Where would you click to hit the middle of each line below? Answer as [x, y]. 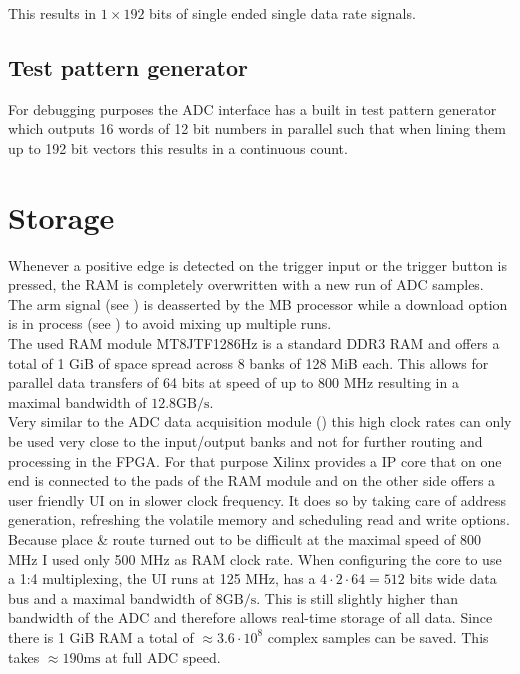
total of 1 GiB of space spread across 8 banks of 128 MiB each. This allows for [248, 362]
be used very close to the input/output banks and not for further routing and [245, 441]
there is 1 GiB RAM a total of [101, 636]
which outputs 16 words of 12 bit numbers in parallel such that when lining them [257, 128]
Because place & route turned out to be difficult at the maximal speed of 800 [244, 539]
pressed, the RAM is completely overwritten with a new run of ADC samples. [246, 284]
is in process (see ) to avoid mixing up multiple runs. [170, 323]
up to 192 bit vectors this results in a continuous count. [178, 147]
